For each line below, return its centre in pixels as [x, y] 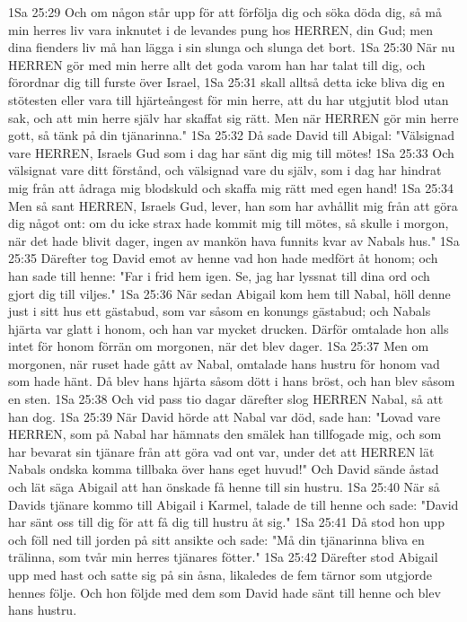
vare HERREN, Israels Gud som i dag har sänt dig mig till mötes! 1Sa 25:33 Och [231, 152]
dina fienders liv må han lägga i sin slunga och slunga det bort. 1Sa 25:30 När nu [232, 47]
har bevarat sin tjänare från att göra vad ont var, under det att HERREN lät [221, 451]
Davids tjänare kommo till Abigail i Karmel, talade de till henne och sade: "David [233, 504]
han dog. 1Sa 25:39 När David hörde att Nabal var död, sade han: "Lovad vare [225, 416]
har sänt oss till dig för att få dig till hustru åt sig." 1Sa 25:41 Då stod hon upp [226, 522]
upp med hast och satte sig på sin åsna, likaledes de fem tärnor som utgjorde [220, 574]
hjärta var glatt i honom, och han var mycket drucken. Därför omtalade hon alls [229, 328]
